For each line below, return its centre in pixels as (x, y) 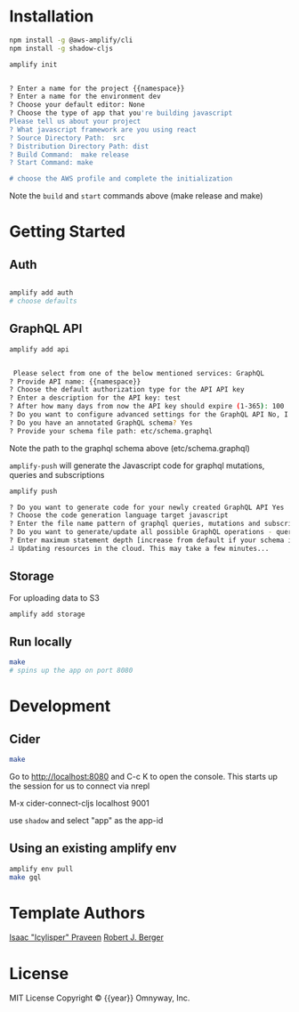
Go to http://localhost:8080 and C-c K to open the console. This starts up (144, 776)
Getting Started (68, 232)
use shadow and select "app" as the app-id (86, 820)
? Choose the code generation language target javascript (119, 515)
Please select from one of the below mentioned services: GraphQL (139, 373)
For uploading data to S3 (54, 597)
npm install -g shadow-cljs (61, 48)
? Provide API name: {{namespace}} (75, 381)
